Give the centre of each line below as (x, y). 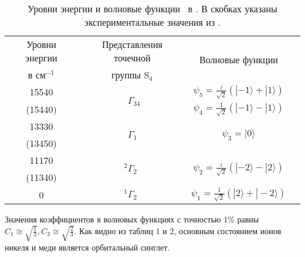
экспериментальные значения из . (152, 22)
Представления (132, 44)
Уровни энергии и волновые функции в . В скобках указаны (152, 8)
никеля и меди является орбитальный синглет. (87, 247)
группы (126, 75)
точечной (132, 58)
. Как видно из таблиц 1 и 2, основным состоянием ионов (178, 230)
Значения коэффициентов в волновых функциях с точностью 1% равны (132, 219)
